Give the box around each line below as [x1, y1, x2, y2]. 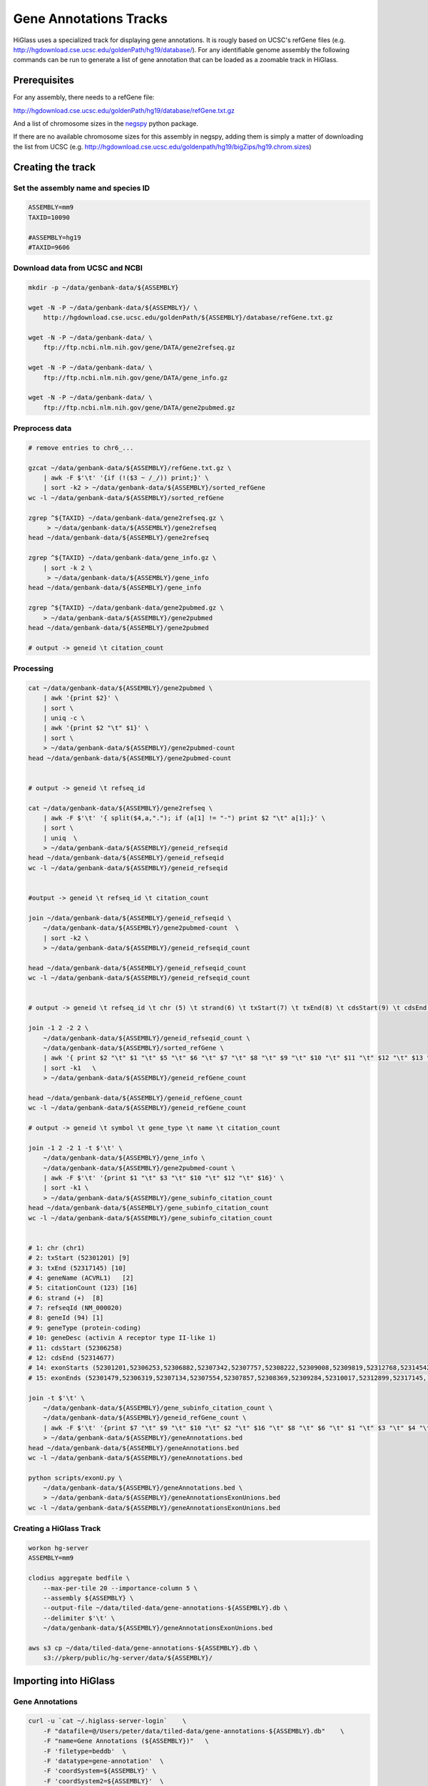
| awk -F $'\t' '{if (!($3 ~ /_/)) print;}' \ [43, 474, 210, 482]
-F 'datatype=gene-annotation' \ [43, 1757, 164, 1765]
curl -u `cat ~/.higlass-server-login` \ [28, 1717, 187, 1725]
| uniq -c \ [43, 714, 86, 722]
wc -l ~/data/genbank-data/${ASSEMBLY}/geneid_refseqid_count [28, 974, 250, 982]
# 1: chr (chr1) [28, 1244, 86, 1252]
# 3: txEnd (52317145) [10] [28, 1264, 126, 1272]
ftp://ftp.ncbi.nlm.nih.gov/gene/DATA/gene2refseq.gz [43, 344, 235, 351]
